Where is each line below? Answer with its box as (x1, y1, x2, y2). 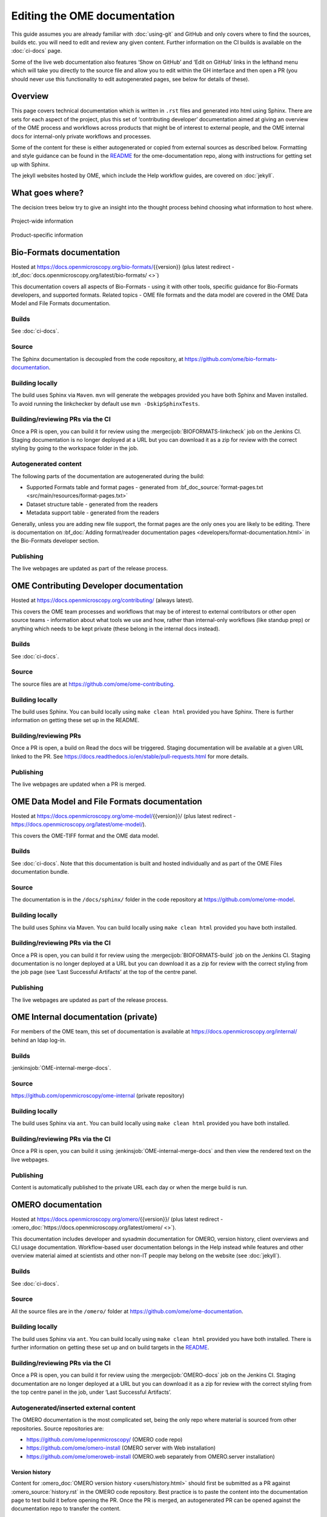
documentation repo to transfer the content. (11, 1505, 121, 1512)
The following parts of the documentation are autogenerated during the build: (11, 472, 205, 479)
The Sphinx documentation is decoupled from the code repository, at (11, 355, 184, 362)
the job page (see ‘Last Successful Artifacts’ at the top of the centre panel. (11, 968, 197, 976)
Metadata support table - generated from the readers (26, 509, 160, 516)
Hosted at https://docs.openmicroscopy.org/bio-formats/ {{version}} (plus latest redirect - (11, 263, 235, 270)
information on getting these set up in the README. (11, 717, 139, 724)
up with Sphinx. (11, 161, 50, 168)
